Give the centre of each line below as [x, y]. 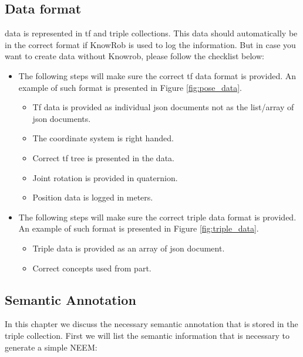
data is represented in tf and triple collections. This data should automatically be [151, 33]
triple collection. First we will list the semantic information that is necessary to [147, 335]
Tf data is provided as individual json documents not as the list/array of [163, 107]
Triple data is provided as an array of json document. [129, 248]
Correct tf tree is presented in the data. [103, 157]
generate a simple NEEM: [51, 347]
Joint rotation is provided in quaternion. [105, 177]
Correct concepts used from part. [92, 268]
